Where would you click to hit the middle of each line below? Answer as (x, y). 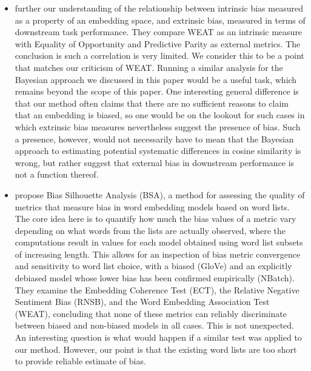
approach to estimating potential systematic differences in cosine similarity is (158, 151)
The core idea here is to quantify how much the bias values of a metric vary (155, 219)
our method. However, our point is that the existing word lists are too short (156, 349)
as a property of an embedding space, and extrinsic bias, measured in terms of (160, 20)
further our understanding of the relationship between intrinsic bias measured (159, 8)
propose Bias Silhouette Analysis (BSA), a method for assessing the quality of (160, 194)
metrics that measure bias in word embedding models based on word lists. (152, 206)
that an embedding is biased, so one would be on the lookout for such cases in (160, 115)
